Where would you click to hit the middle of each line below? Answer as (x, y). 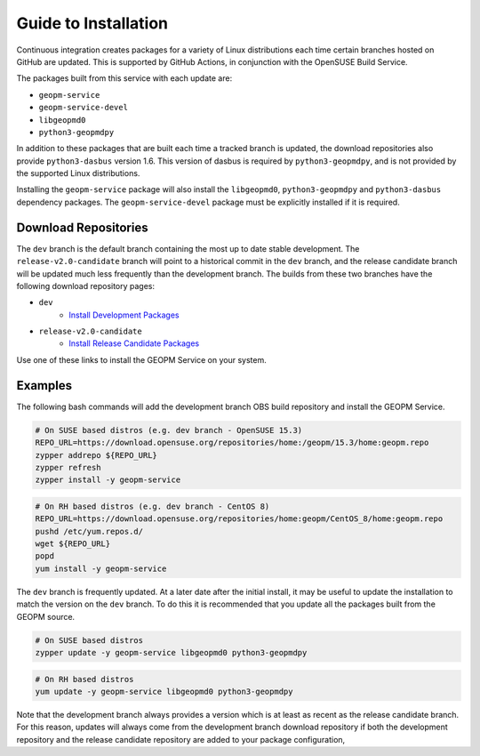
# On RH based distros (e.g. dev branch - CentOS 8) (152, 506)
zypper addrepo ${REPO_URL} (96, 455)
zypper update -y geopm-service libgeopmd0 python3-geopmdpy (171, 652)
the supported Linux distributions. (78, 173)
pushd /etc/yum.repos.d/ (89, 531)
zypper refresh (68, 467)
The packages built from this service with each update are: (124, 78)
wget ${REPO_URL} (73, 544)
